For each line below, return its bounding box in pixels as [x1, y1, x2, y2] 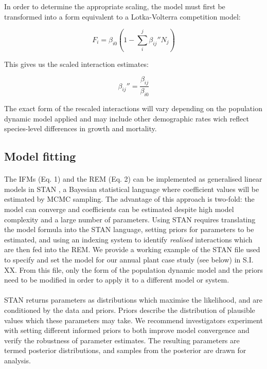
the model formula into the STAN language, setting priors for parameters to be [4, 224, 254, 235]
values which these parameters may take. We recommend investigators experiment [4, 314, 263, 325]
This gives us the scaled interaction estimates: [4, 58, 149, 69]
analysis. [4, 355, 31, 365]
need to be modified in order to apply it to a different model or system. [4, 274, 229, 285]
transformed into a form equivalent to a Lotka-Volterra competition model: [4, 11, 241, 22]
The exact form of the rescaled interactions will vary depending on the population [4, 103, 262, 114]
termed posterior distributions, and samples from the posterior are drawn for [4, 345, 246, 356]
